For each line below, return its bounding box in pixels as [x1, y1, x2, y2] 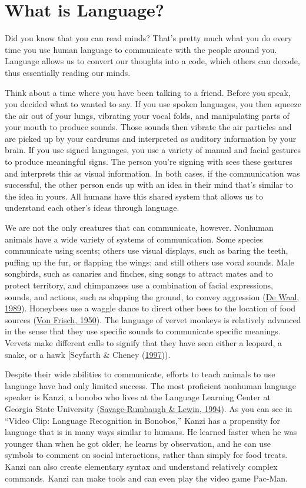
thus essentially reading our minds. [5, 66, 131, 78]
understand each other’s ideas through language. [5, 201, 179, 214]
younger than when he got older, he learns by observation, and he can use [5, 437, 271, 449]
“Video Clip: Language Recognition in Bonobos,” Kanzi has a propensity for [5, 414, 280, 426]
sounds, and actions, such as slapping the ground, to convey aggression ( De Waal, [5, 290, 300, 303]
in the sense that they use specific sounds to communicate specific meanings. [5, 325, 281, 337]
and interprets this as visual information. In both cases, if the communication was [5, 167, 300, 179]
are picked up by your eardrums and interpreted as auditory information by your [5, 132, 297, 144]
